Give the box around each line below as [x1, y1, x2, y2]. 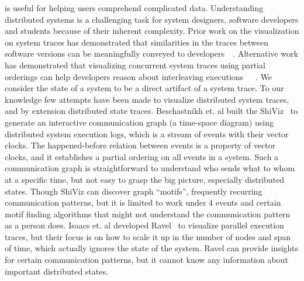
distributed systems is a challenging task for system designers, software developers [5, 13, 299, 25]
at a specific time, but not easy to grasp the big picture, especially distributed [5, 173, 285, 185]
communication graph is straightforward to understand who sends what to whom [5, 162, 295, 174]
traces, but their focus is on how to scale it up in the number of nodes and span [5, 230, 291, 242]
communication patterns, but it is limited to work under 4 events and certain [5, 196, 281, 209]
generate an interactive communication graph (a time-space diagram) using [5, 116, 274, 128]
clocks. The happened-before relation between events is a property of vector [5, 139, 276, 151]
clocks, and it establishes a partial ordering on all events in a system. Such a [5, 150, 279, 162]
